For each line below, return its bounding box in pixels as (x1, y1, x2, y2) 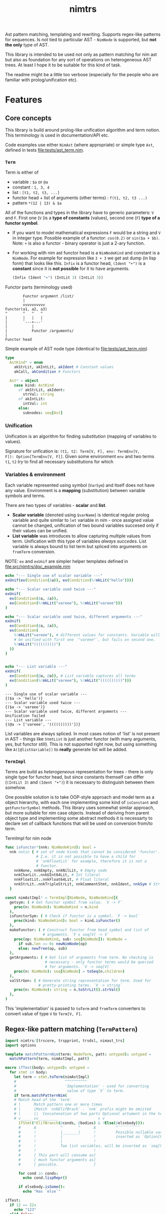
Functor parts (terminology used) (5, 284, 73, 290)
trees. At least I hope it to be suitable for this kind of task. (5, 62, 122, 68)
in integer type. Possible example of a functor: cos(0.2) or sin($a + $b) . (12, 235, 160, 241)
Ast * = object (9, 378, 39, 383)
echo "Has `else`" (23, 1189, 61, 1194)
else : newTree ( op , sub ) (18, 946, 68, 951)
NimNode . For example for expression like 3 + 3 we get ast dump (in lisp (12, 255, 157, 261)
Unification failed (5, 713, 45, 718)
